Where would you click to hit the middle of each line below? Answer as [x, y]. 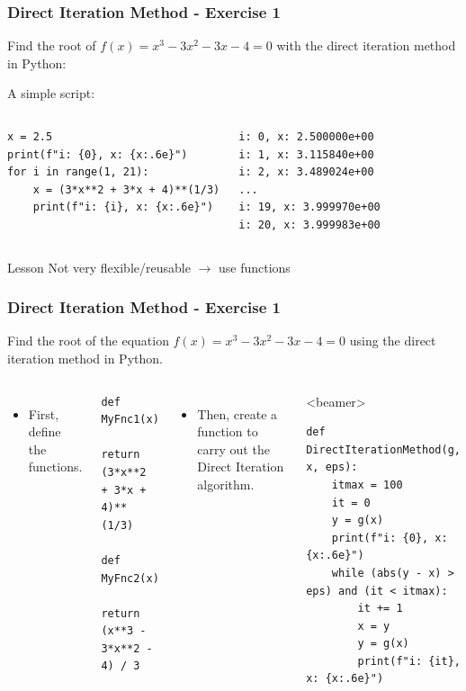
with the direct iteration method [366, 45]
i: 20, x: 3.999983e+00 [309, 224]
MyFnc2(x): [133, 578]
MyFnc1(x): [133, 420]
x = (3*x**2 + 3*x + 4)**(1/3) [126, 189]
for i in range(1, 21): [78, 172]
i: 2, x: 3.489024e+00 [306, 172]
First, [44, 413]
